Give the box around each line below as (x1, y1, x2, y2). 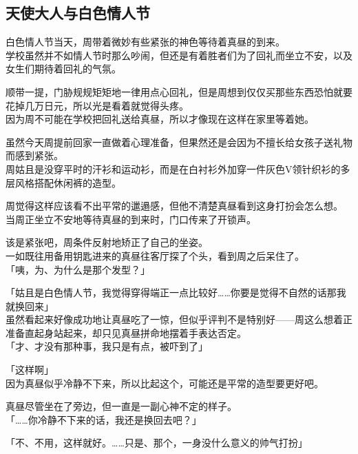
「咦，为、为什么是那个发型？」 (6, 262, 150, 276)
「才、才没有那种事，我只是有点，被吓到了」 (6, 339, 208, 353)
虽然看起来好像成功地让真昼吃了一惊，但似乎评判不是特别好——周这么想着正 (6, 312, 352, 327)
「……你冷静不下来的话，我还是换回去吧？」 (6, 412, 202, 426)
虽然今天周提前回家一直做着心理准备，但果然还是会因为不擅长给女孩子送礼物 (6, 134, 352, 149)
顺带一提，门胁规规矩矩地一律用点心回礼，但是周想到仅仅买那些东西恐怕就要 (6, 84, 352, 99)
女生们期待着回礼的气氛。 (6, 61, 121, 76)
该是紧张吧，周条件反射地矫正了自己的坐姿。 (6, 235, 208, 249)
